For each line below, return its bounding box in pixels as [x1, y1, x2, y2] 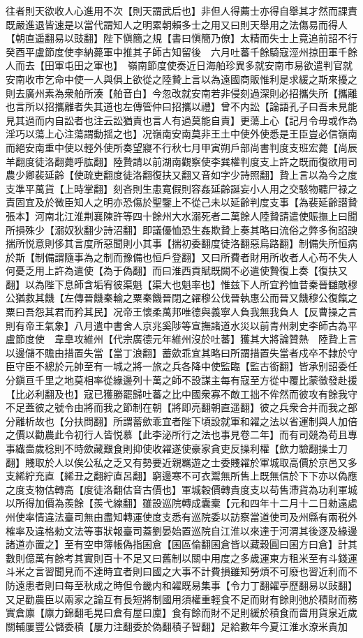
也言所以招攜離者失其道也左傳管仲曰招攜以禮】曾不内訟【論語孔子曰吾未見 [6, 99, 348, 114]
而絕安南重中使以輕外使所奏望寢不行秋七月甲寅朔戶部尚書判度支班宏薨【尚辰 [6, 140, 357, 154]
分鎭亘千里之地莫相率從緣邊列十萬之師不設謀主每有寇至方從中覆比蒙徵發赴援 [6, 373, 357, 387]
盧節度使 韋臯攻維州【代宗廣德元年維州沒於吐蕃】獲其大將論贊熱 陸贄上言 [6, 332, 357, 346]
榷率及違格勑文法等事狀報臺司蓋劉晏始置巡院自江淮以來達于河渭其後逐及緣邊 [6, 523, 357, 537]
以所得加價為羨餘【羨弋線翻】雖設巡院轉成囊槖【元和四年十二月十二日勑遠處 [6, 496, 357, 510]
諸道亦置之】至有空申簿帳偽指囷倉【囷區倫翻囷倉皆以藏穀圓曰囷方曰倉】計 [6, 537, 348, 551]
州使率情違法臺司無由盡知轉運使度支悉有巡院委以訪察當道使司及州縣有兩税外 [6, 509, 357, 524]
